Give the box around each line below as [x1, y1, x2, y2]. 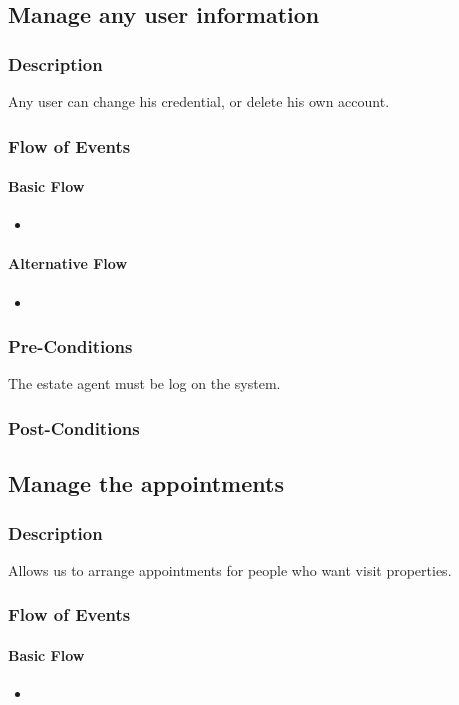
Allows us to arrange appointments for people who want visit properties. [8, 559, 452, 580]
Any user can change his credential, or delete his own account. [8, 91, 390, 111]
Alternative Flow [8, 253, 128, 274]
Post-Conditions [8, 415, 140, 440]
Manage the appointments [8, 468, 284, 499]
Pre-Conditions [8, 334, 133, 359]
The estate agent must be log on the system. [8, 373, 281, 394]
